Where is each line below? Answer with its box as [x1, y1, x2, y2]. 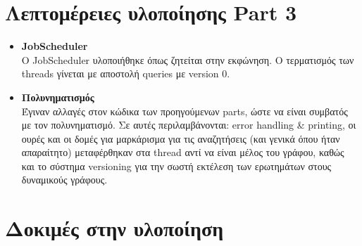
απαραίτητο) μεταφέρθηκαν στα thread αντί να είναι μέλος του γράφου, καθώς [21, 145, 344, 160]
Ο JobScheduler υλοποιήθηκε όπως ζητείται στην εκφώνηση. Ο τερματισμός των [21, 52, 354, 67]
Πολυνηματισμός [21, 89, 94, 104]
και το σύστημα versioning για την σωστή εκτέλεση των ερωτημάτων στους [21, 158, 332, 173]
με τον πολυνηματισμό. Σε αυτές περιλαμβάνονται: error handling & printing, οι [21, 117, 356, 132]
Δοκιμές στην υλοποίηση [5, 214, 224, 242]
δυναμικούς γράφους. [21, 172, 108, 187]
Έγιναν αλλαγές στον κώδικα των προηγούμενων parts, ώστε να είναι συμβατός [21, 103, 348, 118]
